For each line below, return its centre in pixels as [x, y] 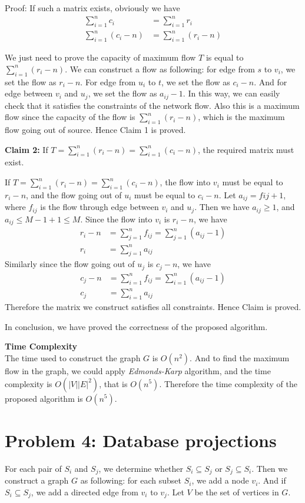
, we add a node [220, 480]
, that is [113, 383]
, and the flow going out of [74, 194]
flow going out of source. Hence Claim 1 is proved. [95, 130]
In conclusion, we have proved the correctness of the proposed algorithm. [136, 326]
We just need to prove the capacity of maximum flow [100, 57]
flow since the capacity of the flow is [70, 117]
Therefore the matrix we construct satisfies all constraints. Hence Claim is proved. [153, 307]
